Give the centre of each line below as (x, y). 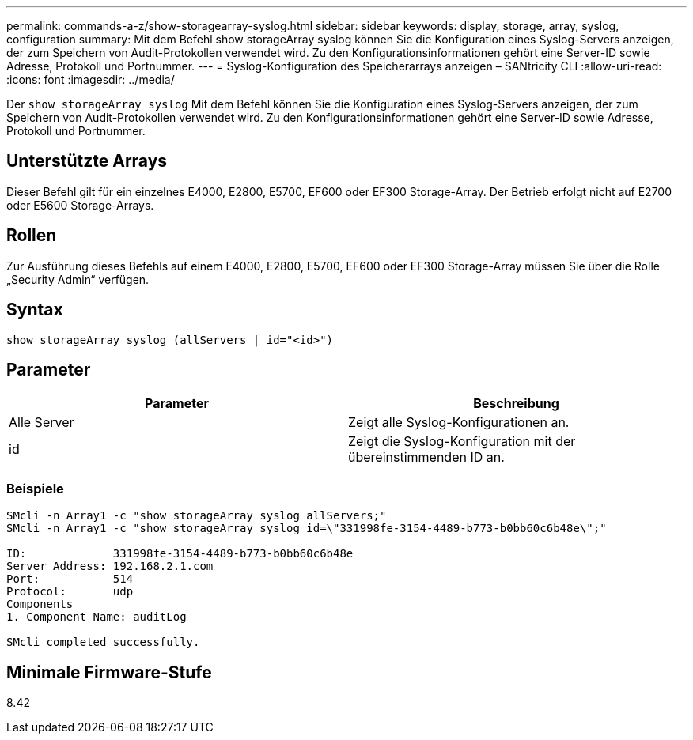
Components (40, 604)
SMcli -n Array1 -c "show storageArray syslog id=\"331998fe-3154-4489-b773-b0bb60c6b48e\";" (307, 529)
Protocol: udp (70, 592)
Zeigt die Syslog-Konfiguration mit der (462, 442)
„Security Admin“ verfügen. (78, 279)
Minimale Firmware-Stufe (109, 672)
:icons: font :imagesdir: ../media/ (91, 79)
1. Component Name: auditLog (97, 617)
